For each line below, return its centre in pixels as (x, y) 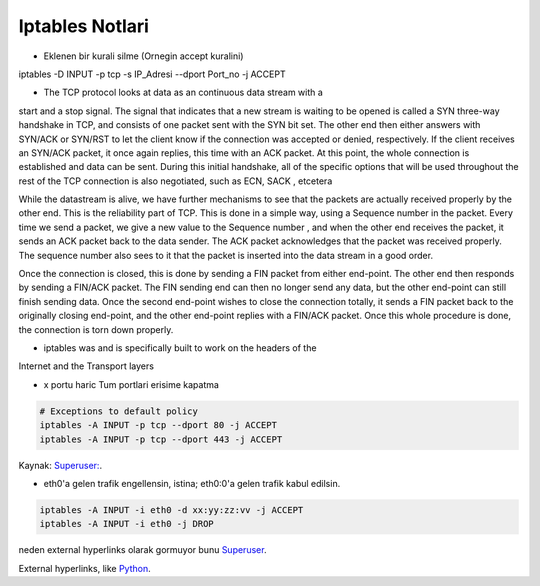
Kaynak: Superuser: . (60, 465)
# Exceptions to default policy (119, 411)
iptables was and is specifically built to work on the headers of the (180, 347)
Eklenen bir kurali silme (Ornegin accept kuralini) (143, 56)
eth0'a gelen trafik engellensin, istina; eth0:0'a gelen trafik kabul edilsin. (192, 483)
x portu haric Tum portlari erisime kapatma (131, 384)
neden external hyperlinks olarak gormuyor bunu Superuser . (142, 550)
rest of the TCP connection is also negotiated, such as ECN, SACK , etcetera (175, 181)
